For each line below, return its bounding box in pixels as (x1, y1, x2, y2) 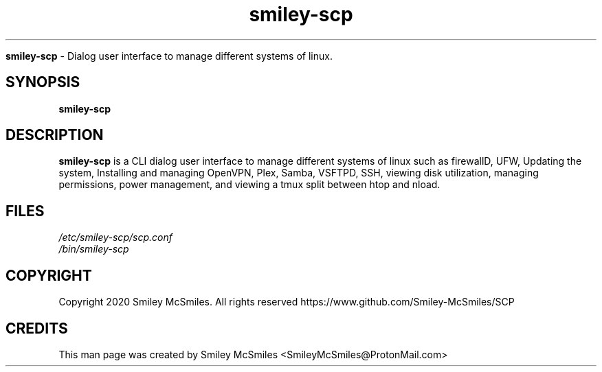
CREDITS (5, 319, 68, 337)
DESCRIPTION (5, 126, 104, 144)
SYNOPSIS (5, 73, 80, 91)
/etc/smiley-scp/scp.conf (58, 231, 172, 244)
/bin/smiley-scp (58, 243, 129, 255)
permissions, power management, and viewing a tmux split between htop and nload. (58, 178, 441, 191)
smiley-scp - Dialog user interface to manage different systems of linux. (5, 49, 333, 62)
